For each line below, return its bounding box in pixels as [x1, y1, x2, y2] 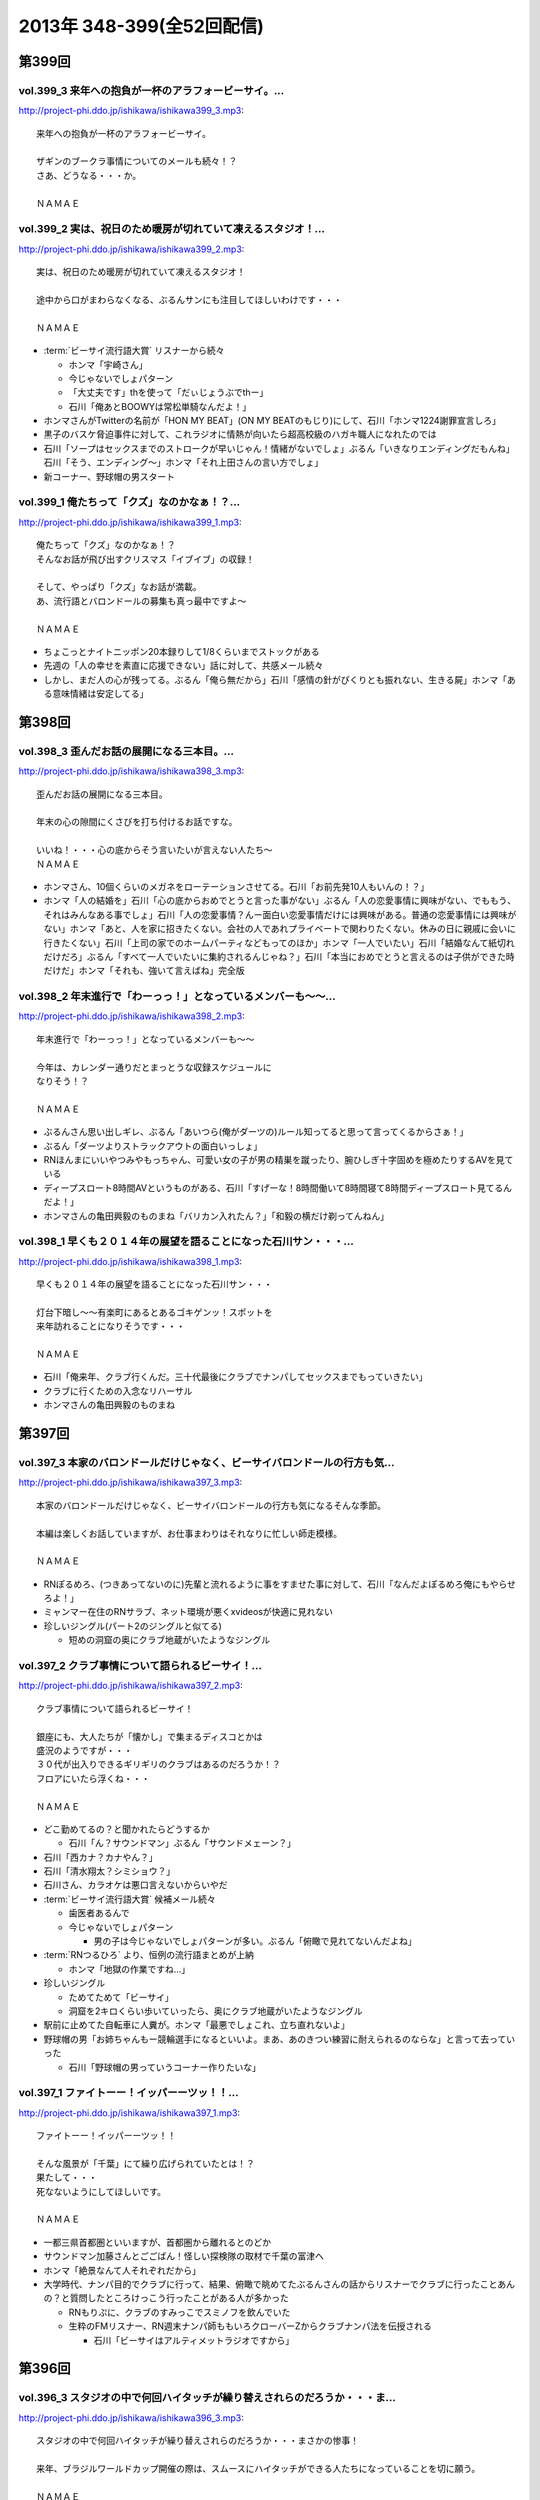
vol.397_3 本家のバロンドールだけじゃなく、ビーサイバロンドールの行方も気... [18, 1455, 395, 1469]
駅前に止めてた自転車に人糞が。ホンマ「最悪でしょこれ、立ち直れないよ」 [43, 2019, 350, 2031]
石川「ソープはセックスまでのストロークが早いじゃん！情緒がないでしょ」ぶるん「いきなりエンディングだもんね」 [43, 442, 515, 454]
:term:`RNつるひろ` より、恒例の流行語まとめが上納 [43, 1949, 255, 1961]
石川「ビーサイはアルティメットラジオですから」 [93, 2334, 295, 2346]
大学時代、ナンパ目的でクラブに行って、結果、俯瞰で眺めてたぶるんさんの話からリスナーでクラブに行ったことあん [43, 2278, 515, 2290]
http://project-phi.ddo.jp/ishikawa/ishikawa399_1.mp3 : [18, 516, 242, 528]
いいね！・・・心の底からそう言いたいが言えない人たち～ [36, 845, 273, 856]
